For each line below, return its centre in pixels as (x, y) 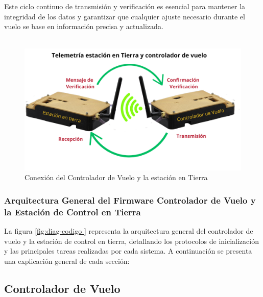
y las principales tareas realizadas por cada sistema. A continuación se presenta (128, 251)
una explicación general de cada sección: (67, 261)
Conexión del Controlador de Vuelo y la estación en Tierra (116, 177)
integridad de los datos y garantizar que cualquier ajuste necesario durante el (125, 16)
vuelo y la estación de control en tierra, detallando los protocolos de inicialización (131, 241)
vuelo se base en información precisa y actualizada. (84, 26)
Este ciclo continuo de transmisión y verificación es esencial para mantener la (125, 6)
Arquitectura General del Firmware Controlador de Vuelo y (130, 200)
